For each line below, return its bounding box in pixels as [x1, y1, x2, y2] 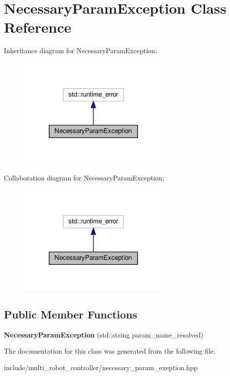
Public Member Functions [4, 307, 137, 322]
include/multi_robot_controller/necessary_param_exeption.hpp [4, 362, 198, 373]
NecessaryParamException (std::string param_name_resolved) [4, 329, 204, 339]
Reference [4, 17, 71, 37]
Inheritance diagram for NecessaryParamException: [4, 45, 157, 56]
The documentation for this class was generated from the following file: [4, 346, 215, 356]
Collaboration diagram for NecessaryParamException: [4, 172, 164, 182]
